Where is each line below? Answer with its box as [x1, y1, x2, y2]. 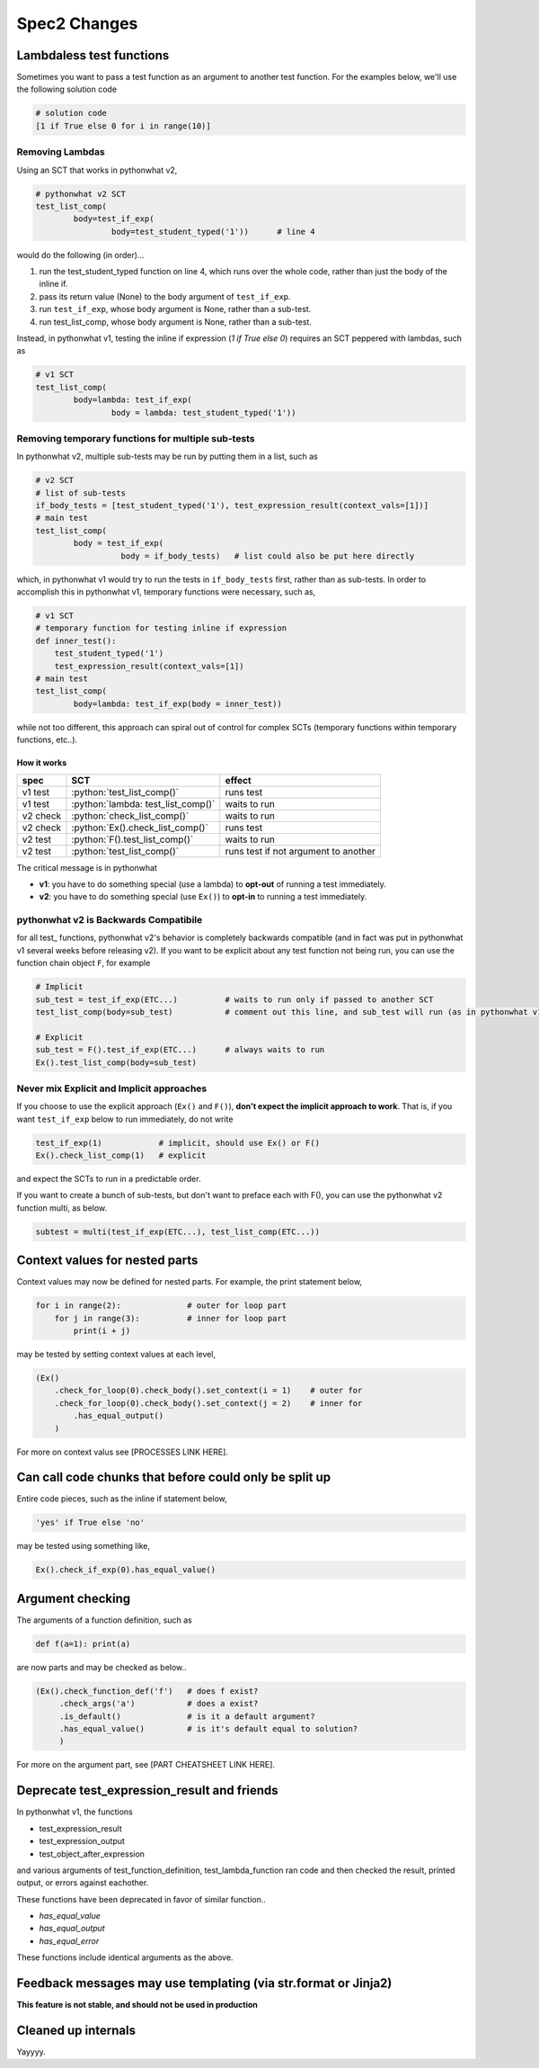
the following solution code [16, 84, 117, 94]
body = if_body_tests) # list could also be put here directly [120, 551, 415, 561]
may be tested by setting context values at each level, [16, 1349, 216, 1360]
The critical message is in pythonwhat [16, 862, 157, 873]
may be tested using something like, [16, 1541, 150, 1552]
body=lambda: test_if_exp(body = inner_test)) [73, 698, 282, 709]
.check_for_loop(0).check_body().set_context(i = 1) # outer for [54, 1385, 363, 1396]
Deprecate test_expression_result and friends [16, 1783, 278, 1798]
